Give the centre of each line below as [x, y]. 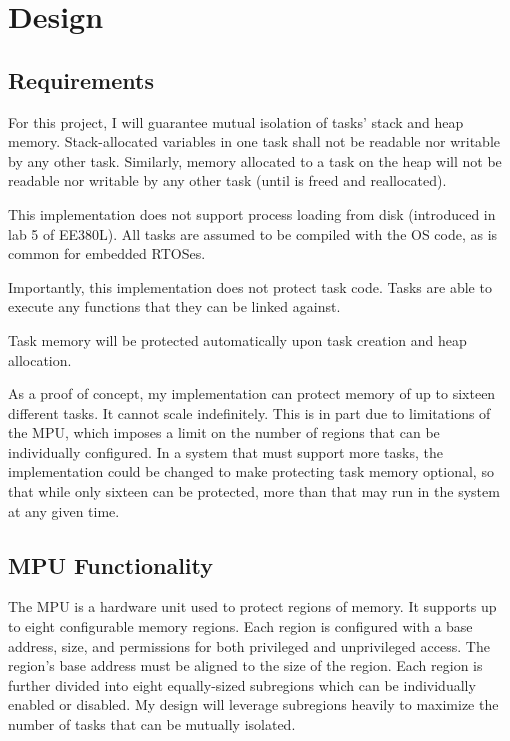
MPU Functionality [111, 564]
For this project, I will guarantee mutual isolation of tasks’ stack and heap [236, 121]
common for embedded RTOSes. [107, 253]
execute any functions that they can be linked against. [174, 306]
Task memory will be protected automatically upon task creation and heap [237, 339]
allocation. [40, 359]
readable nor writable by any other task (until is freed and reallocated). [227, 180]
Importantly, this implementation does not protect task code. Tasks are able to [250, 286]
